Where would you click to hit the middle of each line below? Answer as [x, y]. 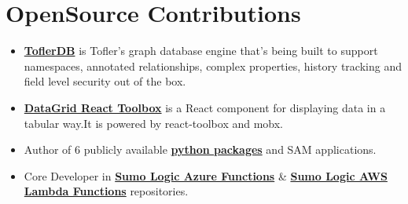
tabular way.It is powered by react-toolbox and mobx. [154, 123]
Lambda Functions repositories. [106, 191]
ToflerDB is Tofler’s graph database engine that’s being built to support [201, 51]
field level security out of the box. [105, 81]
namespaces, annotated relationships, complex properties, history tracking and [213, 66]
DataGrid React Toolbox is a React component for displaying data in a [205, 107]
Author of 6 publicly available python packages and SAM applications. [200, 149]
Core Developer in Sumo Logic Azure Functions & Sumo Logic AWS [206, 175]
